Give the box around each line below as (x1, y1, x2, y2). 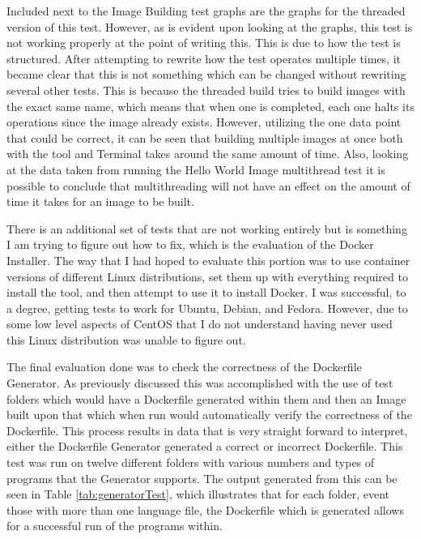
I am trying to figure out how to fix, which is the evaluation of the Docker (6, 236, 374, 253)
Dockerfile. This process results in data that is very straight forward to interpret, (6, 421, 408, 438)
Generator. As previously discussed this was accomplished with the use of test (6, 374, 393, 391)
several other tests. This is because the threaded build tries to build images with (6, 81, 406, 98)
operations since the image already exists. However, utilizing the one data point (6, 113, 402, 130)
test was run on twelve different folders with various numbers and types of (6, 454, 375, 471)
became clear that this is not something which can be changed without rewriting (6, 66, 406, 83)
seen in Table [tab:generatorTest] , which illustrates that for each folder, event (6, 486, 390, 503)
